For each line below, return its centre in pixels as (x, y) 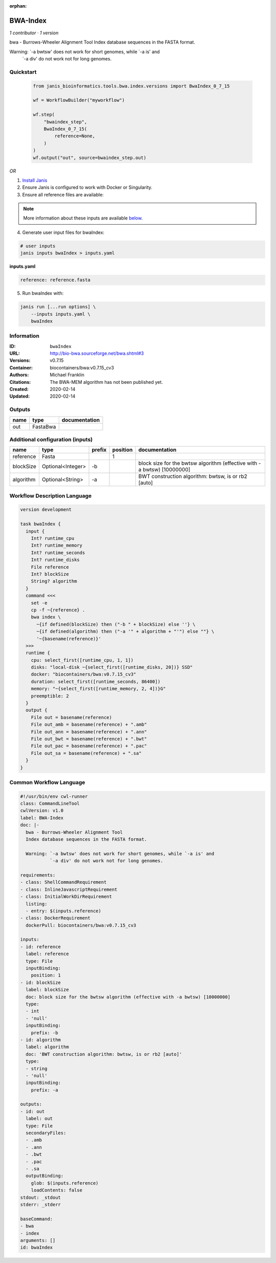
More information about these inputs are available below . (83, 218)
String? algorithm (54, 581)
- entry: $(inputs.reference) (64, 911)
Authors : (19, 375)
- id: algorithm (41, 1040)
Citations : (20, 382)
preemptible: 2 (50, 696)
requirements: (38, 875)
